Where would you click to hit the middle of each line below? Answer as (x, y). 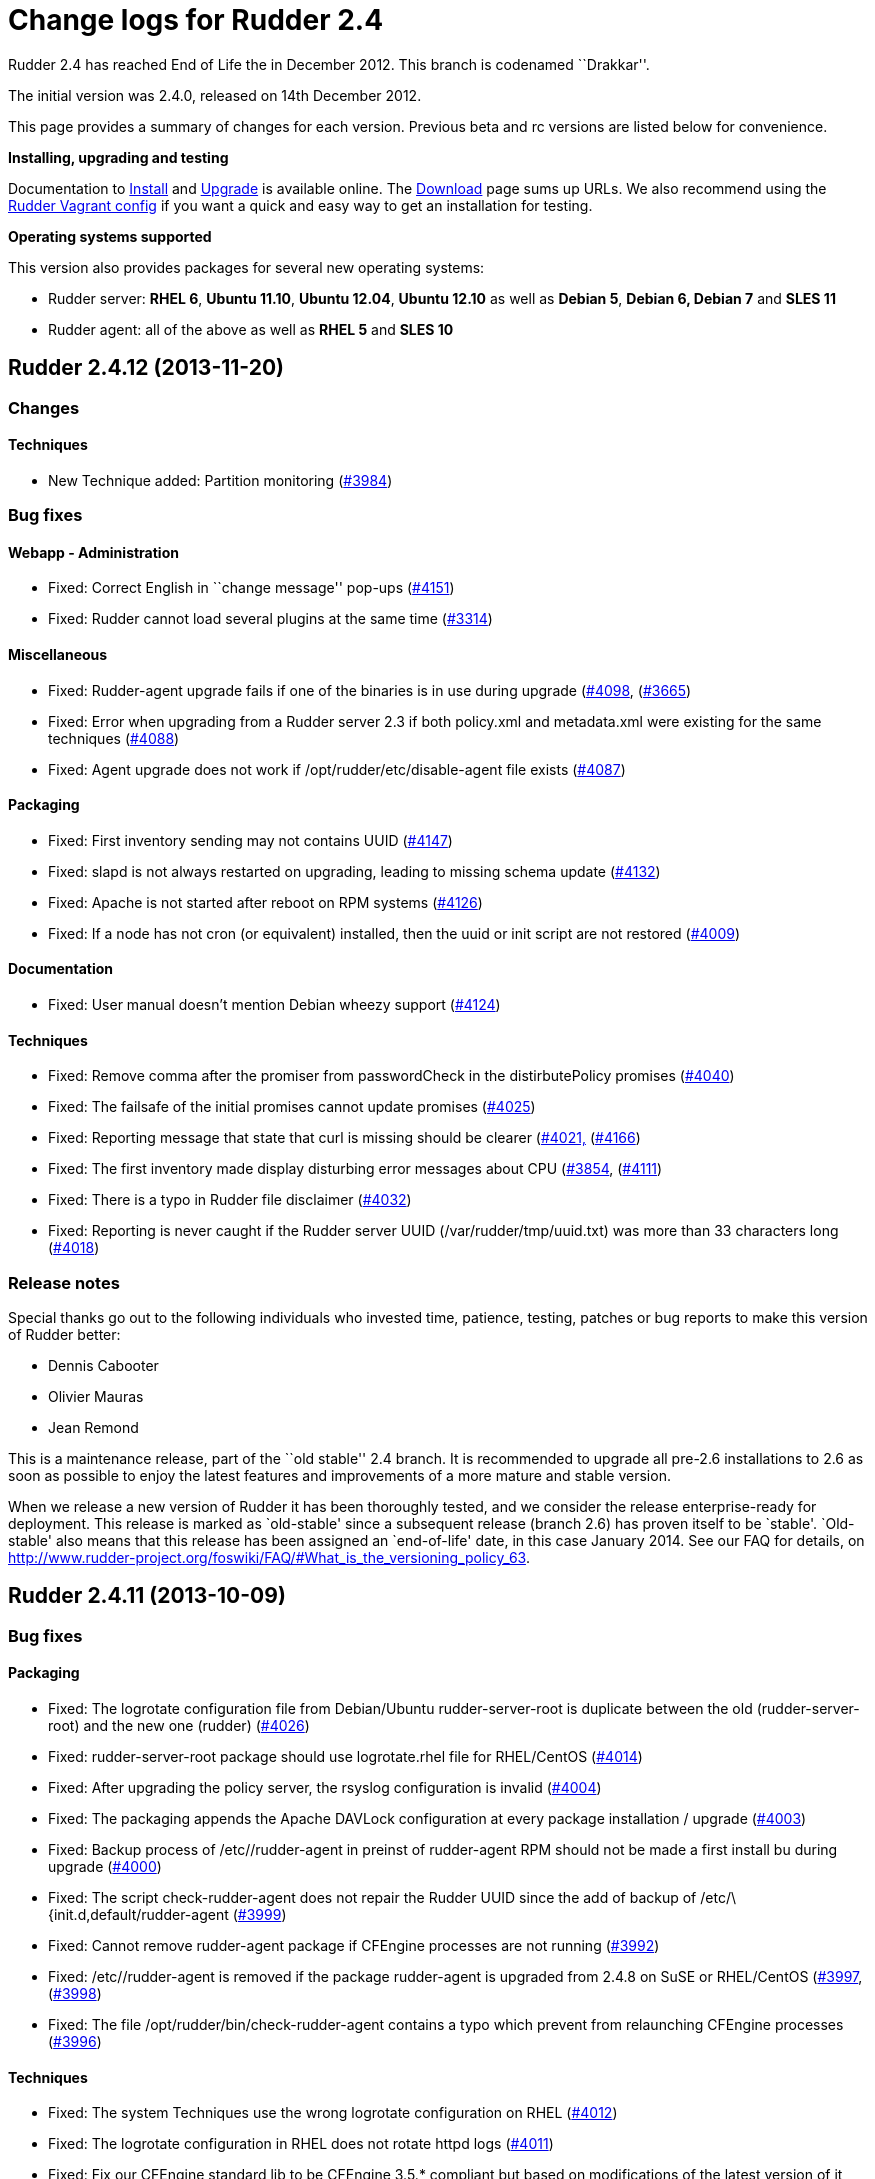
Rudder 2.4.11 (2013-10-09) (147, 1596)
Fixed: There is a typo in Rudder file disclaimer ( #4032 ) (230, 1200)
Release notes (64, 1282)
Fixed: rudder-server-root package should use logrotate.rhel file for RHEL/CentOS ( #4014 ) (345, 1757)
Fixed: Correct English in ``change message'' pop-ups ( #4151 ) (251, 588)
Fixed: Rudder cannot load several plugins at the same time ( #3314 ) (270, 619)
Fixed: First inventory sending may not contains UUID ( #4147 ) (250, 840)
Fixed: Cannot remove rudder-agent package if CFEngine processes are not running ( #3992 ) (354, 1946)
